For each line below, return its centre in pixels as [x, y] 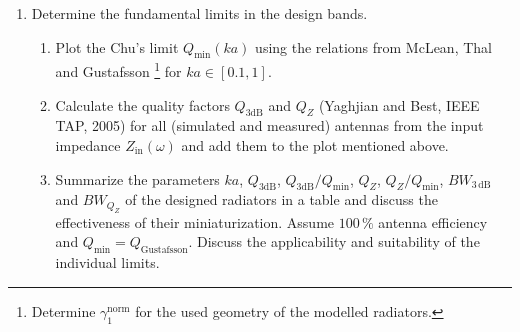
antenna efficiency [433, 221]
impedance [88, 145]
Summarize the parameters [137, 178]
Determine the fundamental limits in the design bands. [199, 13]
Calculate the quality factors [142, 104]
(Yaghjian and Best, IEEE [399, 104]
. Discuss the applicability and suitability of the [334, 241]
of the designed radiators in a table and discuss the [281, 199]
